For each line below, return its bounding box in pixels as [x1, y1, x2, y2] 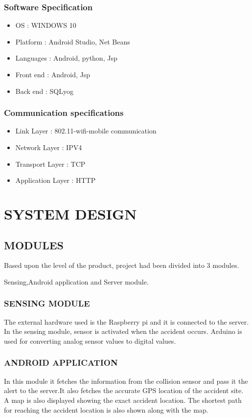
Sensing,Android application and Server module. [4, 276, 149, 286]
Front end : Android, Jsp [15, 69, 91, 79]
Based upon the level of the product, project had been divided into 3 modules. [4, 260, 239, 270]
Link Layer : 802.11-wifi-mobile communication [15, 126, 157, 136]
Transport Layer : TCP [15, 158, 86, 169]
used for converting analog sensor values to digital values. [4, 335, 176, 346]
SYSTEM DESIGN [4, 203, 137, 223]
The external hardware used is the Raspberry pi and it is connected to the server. [4, 316, 249, 327]
